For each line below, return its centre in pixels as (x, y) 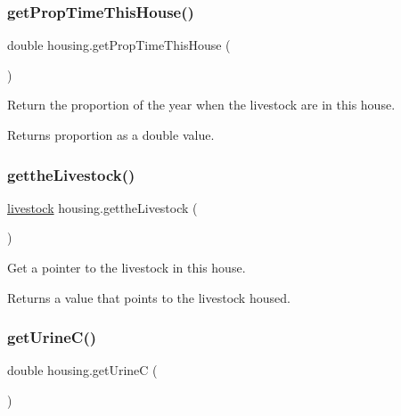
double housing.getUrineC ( (82, 370)
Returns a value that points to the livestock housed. (149, 297)
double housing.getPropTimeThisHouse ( (119, 45)
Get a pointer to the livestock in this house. (127, 267)
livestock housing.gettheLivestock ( (102, 207)
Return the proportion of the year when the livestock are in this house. (201, 105)
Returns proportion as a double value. (111, 135)
